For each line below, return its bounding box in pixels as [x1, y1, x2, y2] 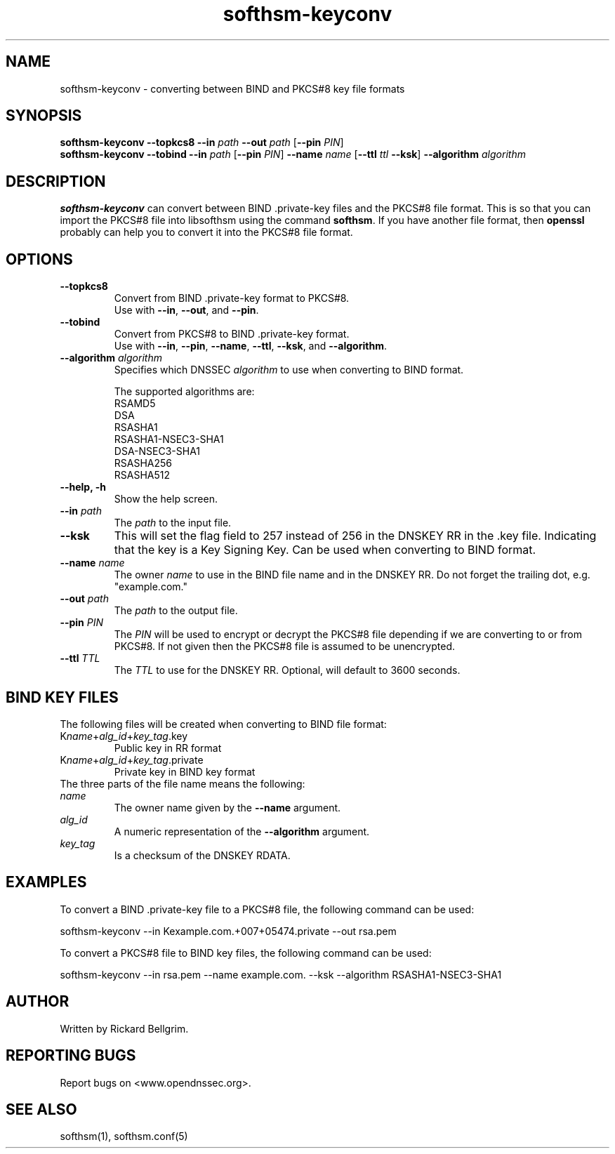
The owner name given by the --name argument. [114, 801, 341, 814]
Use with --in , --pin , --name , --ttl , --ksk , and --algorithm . [114, 340, 387, 352]
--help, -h [60, 481, 106, 493]
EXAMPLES [6, 873, 87, 891]
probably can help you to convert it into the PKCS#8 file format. [60, 226, 353, 239]
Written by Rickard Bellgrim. [60, 1022, 189, 1035]
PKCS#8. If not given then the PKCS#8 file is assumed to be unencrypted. [114, 640, 456, 653]
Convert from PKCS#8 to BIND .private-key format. [114, 328, 350, 340]
